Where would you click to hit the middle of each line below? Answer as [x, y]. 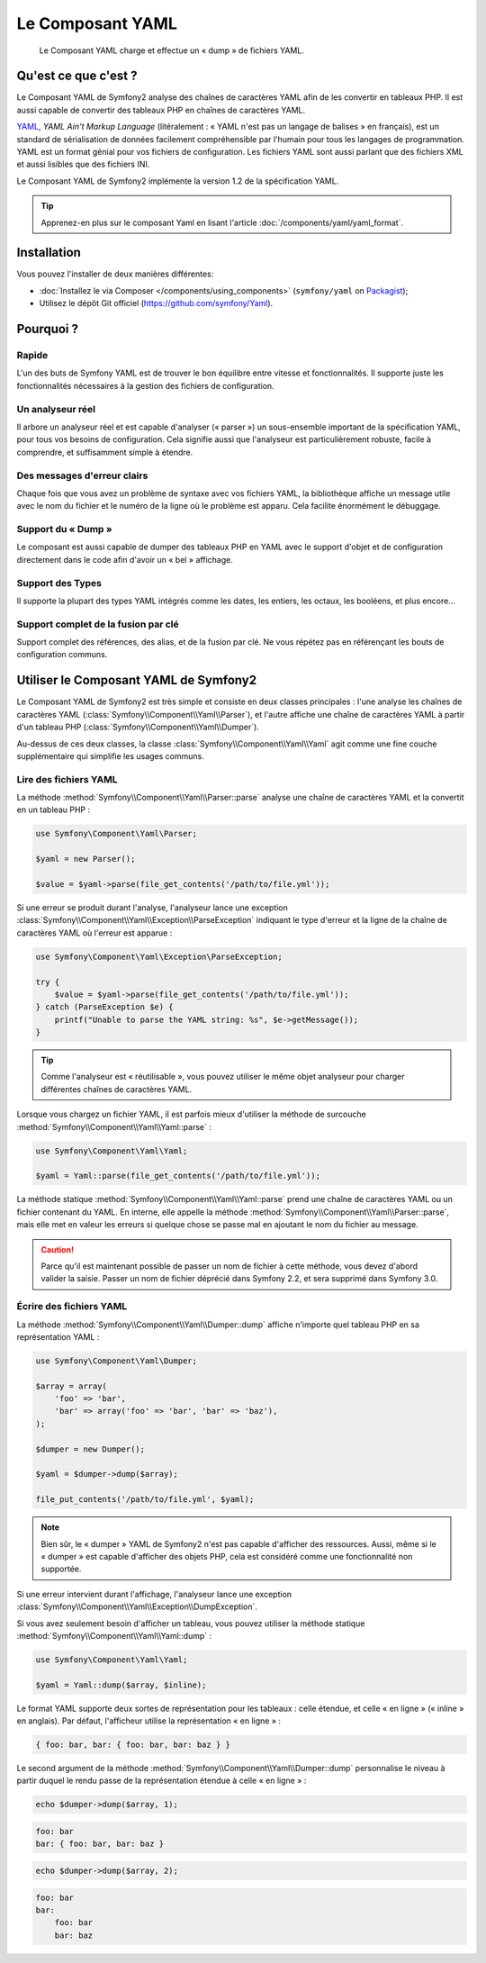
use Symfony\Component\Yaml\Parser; [117, 834]
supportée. [61, 1569]
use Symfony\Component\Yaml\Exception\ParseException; [159, 956]
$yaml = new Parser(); [85, 859]
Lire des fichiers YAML [67, 779]
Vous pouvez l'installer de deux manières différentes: [115, 274]
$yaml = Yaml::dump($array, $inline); [121, 1685]
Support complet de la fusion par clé [98, 624]
